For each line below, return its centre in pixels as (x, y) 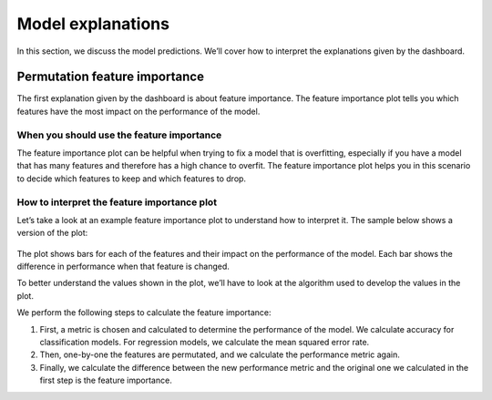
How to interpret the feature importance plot (117, 202)
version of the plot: (52, 233)
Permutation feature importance (111, 77)
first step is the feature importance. (106, 380)
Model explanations (93, 24)
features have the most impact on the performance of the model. (138, 111)
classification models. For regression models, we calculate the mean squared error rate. (205, 343)
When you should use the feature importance (119, 135)
